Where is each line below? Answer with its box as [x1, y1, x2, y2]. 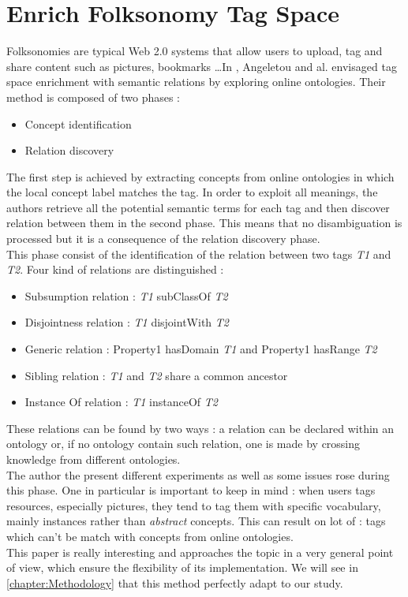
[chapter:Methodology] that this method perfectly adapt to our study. [6, 574, 343, 591]
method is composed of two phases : [6, 88, 180, 105]
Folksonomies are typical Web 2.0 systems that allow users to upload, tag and [6, 43, 383, 59]
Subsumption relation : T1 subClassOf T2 [24, 287, 228, 304]
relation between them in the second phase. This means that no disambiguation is [6, 215, 402, 231]
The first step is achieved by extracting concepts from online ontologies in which [6, 168, 395, 185]
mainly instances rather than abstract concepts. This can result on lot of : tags [6, 513, 386, 529]
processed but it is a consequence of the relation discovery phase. [6, 230, 320, 247]
